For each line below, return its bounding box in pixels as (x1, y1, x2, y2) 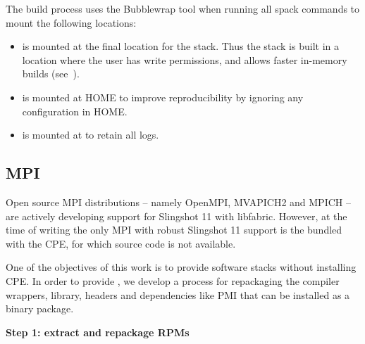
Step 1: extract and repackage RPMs (6, 324, 190, 339)
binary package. (6, 301, 74, 316)
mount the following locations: (6, 15, 137, 30)
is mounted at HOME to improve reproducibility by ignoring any (22, 89, 304, 104)
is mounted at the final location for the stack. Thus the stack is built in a (22, 39, 339, 53)
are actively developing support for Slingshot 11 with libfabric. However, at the (6, 208, 347, 223)
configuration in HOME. (22, 103, 128, 118)
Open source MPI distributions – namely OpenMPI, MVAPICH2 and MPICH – (6, 194, 351, 209)
